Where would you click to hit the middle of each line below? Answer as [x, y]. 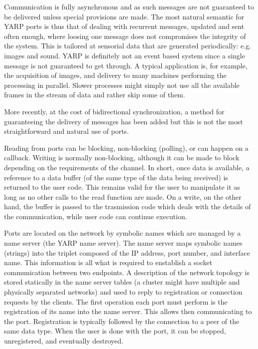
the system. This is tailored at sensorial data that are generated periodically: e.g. [128, 46]
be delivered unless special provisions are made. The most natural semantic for [124, 16]
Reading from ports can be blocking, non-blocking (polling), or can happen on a [126, 148]
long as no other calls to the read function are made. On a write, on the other [123, 196]
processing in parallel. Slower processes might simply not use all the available [122, 85]
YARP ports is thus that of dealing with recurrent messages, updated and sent [124, 26]
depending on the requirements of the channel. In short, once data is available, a [127, 167]
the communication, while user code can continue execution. [96, 216]
